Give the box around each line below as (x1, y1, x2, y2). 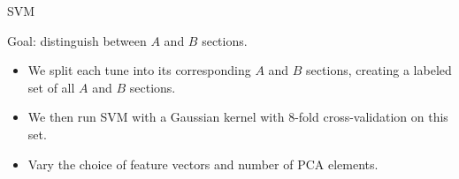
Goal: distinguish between (7, 31, 147, 49)
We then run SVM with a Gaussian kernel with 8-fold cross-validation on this (27, 108, 448, 126)
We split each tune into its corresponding (27, 61, 251, 79)
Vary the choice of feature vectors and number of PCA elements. (27, 154, 379, 173)
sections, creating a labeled (306, 61, 452, 79)
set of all (27, 78, 75, 96)
